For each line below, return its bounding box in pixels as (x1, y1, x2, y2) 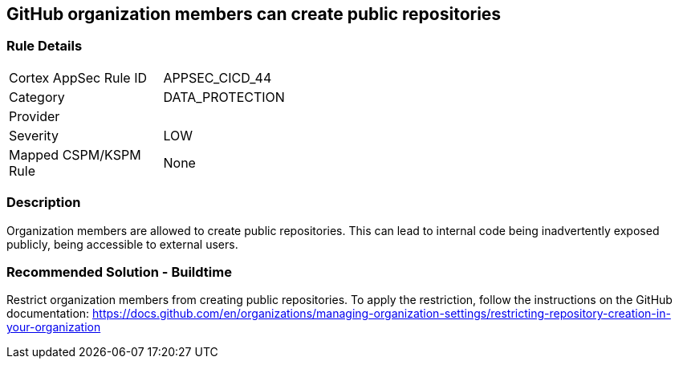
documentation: (6, 306, 90, 321)
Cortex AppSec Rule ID (9, 69, 148, 86)
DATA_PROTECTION (163, 88, 285, 105)
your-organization (6, 320, 101, 335)
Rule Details (6, 38, 83, 55)
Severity (9, 127, 59, 144)
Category (9, 88, 65, 105)
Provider (9, 107, 60, 124)
